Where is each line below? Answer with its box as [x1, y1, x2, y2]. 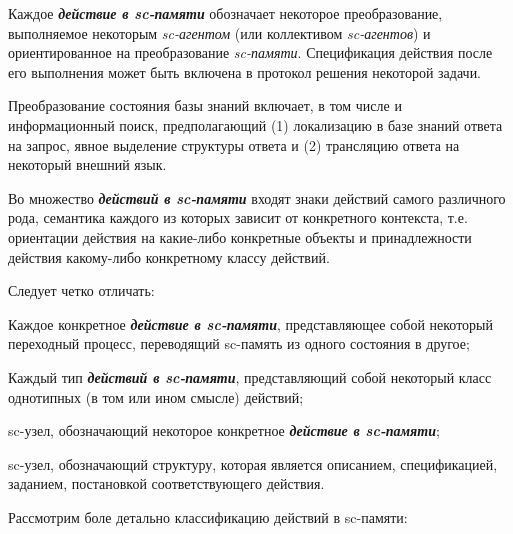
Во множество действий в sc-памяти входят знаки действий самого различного [8, 187, 506, 208]
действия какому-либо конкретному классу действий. [8, 246, 330, 267]
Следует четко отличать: [8, 280, 155, 301]
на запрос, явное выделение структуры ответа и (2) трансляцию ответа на [8, 134, 460, 155]
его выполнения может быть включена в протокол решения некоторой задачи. [8, 61, 482, 82]
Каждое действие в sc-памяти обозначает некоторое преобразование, [8, 3, 443, 23]
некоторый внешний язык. [8, 154, 167, 175]
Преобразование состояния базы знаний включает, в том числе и [8, 95, 402, 116]
